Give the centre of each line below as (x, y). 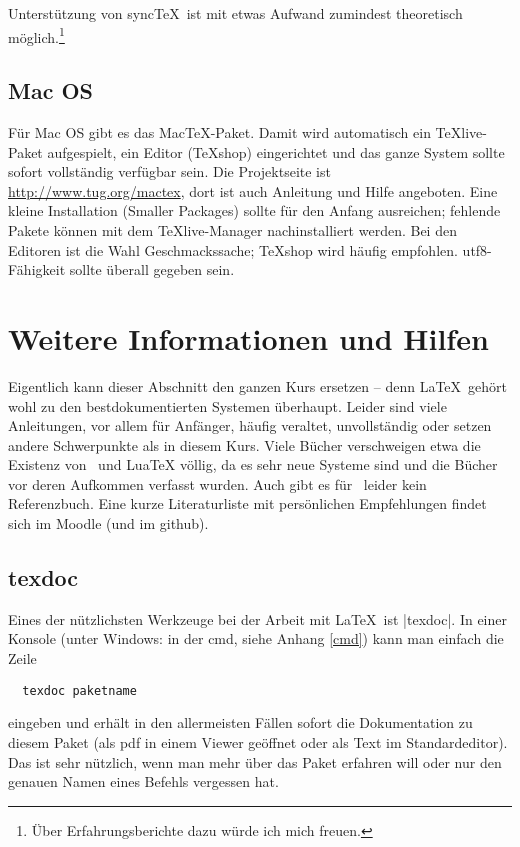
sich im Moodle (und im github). (108, 523)
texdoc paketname (79, 690)
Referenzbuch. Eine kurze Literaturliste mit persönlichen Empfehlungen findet (247, 503)
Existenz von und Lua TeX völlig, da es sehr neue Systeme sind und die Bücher (253, 464)
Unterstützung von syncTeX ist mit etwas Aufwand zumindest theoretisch (235, 13)
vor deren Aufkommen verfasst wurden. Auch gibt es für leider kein (217, 483)
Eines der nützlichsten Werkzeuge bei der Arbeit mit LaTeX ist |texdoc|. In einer (257, 618)
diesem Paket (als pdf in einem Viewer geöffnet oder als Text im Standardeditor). (258, 741)
